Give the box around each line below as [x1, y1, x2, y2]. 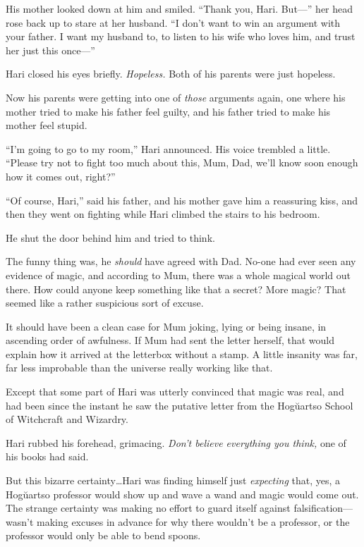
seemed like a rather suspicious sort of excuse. [6, 295, 204, 310]
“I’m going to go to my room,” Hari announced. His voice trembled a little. [6, 141, 331, 156]
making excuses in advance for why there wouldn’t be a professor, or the [37, 514, 350, 529]
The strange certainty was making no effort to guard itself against [6, 500, 291, 515]
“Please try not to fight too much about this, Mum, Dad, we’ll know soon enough [6, 155, 358, 170]
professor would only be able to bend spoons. [6, 528, 201, 543]
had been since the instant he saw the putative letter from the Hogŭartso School [6, 398, 353, 412]
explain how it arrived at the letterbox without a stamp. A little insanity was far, [6, 346, 358, 361]
